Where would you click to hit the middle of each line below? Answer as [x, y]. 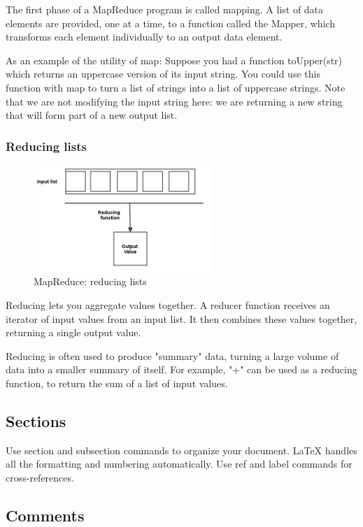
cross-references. [40, 477]
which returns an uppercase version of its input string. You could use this [163, 74]
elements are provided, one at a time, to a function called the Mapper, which [171, 23]
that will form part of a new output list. [92, 115]
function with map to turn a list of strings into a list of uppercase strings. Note [176, 87]
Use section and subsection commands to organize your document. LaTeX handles [181, 450]
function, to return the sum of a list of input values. [117, 383]
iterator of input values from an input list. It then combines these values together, [181, 318]
